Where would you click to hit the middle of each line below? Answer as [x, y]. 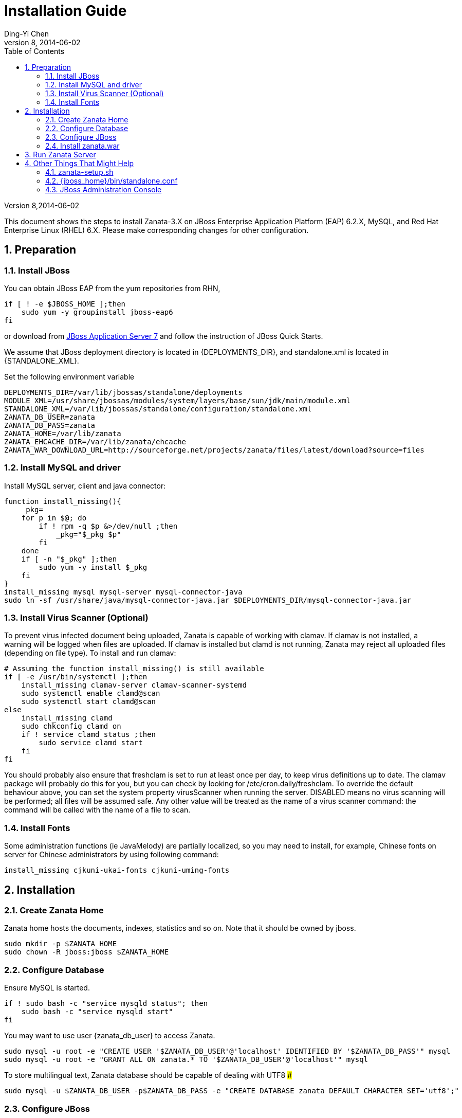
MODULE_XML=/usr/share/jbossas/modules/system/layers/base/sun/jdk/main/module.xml [178, 400]
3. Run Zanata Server [60, 154]
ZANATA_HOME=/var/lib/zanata [63, 433]
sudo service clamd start [91, 743]
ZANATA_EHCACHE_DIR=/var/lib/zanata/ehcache [95, 441]
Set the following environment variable [69, 376]
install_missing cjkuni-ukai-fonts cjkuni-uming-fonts [117, 870]
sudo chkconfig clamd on [71, 726]
